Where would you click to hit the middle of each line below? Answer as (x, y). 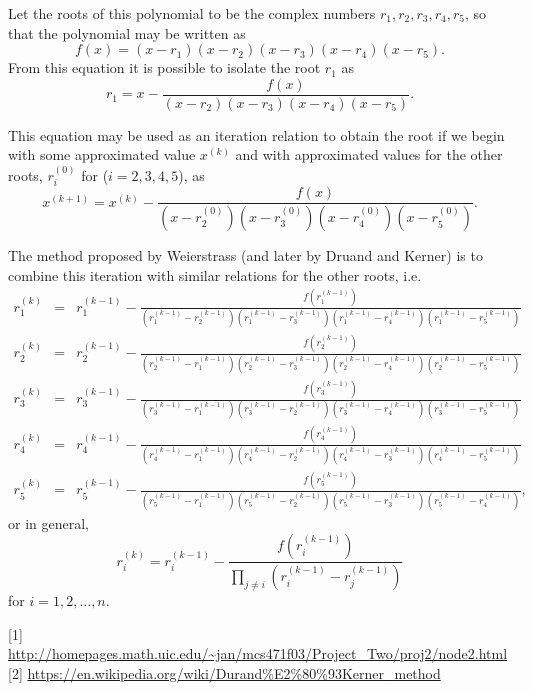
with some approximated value (102, 154)
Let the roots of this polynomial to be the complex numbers (192, 13)
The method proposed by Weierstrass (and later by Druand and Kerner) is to (245, 255)
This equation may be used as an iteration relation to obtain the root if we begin (256, 134)
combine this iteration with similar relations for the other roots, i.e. (215, 274)
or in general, (48, 522)
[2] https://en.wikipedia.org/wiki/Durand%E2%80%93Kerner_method (224, 672)
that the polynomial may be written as (127, 32)
